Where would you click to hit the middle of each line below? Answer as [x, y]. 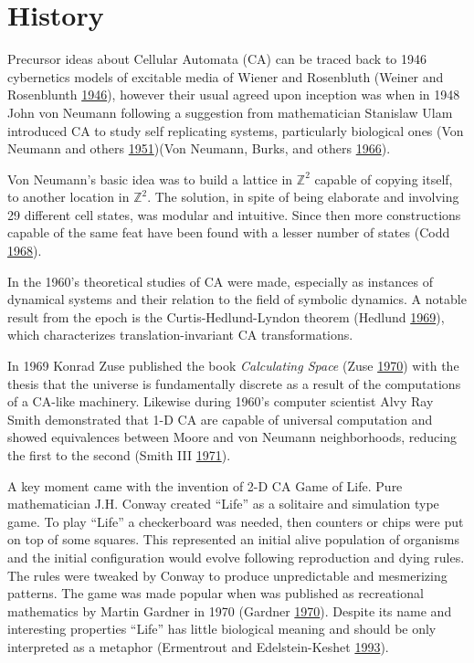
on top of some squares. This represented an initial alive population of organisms [233, 539]
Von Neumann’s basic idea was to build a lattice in [150, 179]
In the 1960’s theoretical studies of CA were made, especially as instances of [221, 281]
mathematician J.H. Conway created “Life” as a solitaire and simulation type [223, 504]
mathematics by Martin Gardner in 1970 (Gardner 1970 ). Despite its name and [230, 610]
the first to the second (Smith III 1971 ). [119, 455]
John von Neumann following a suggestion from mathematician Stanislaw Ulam [230, 112]
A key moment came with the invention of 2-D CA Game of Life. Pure [205, 485]
